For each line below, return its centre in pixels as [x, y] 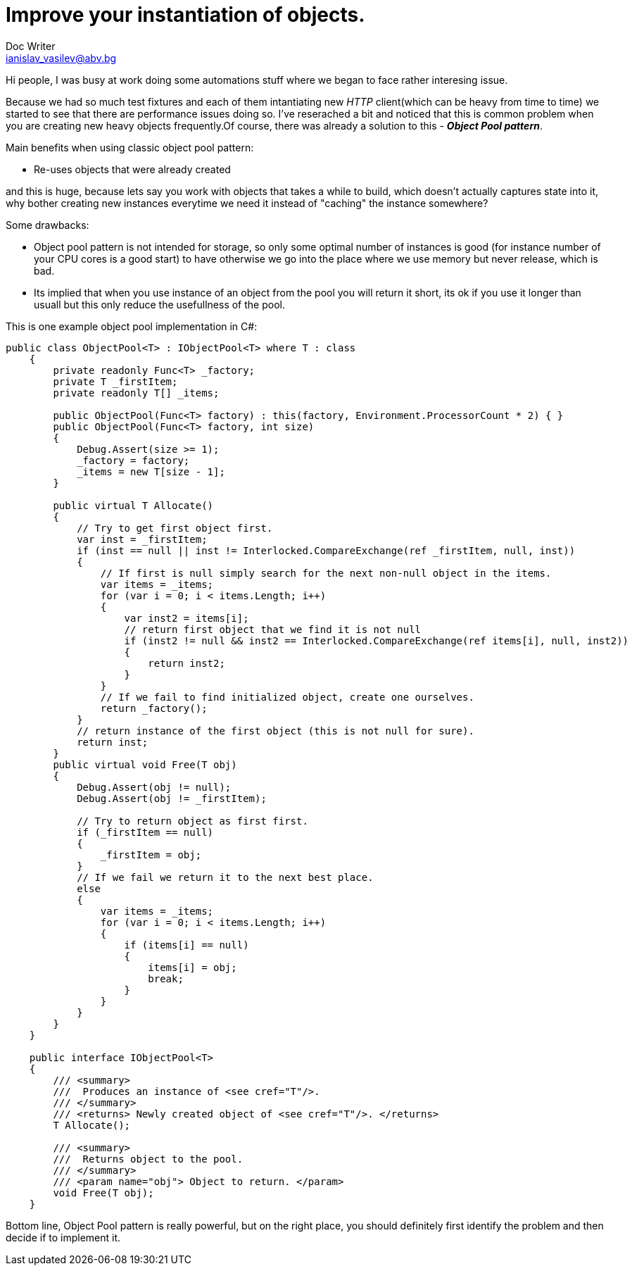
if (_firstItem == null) [145, 832]
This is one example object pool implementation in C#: [132, 326]
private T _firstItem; [115, 381]
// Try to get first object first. [175, 528]
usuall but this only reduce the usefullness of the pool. [159, 304]
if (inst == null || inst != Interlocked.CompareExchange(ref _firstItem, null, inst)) [326, 550]
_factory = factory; [133, 460]
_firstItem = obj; [151, 854]
